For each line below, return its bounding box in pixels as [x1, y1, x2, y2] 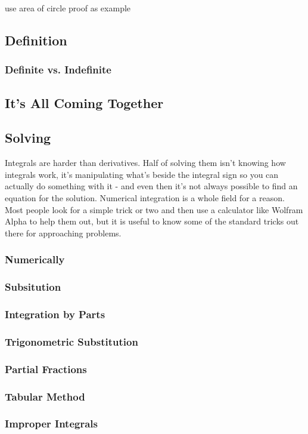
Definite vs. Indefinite [5, 62, 111, 77]
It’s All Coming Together [5, 93, 164, 112]
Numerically [5, 252, 65, 267]
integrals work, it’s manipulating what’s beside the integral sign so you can [5, 168, 279, 180]
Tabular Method [5, 389, 85, 404]
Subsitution [5, 279, 61, 294]
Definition [5, 30, 67, 49]
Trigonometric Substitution [5, 334, 138, 349]
